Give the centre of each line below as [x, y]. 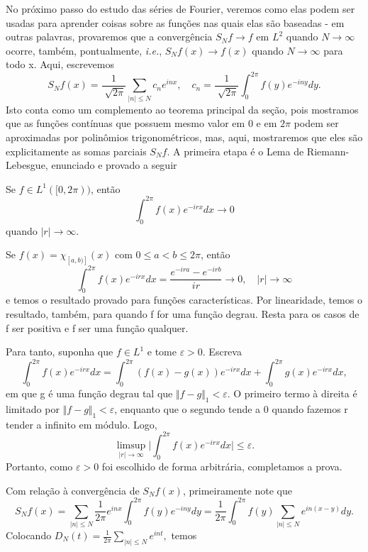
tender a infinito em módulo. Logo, [82, 424]
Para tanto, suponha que [60, 352]
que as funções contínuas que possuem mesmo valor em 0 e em [141, 123]
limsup [131, 445]
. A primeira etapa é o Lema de [235, 151]
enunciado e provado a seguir [114, 165]
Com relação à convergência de [73, 490]
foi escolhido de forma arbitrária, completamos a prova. [222, 466]
